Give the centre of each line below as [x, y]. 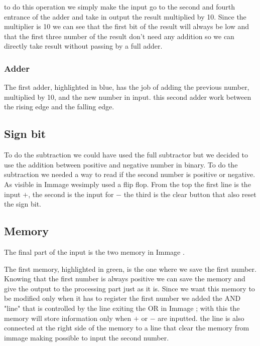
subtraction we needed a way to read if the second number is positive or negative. [130, 174]
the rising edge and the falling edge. [59, 107]
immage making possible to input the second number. [87, 337]
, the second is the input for [71, 194]
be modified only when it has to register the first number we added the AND [122, 298]
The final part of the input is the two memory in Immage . [94, 251]
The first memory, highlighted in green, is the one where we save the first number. [130, 269]
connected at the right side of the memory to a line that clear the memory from [127, 328]
